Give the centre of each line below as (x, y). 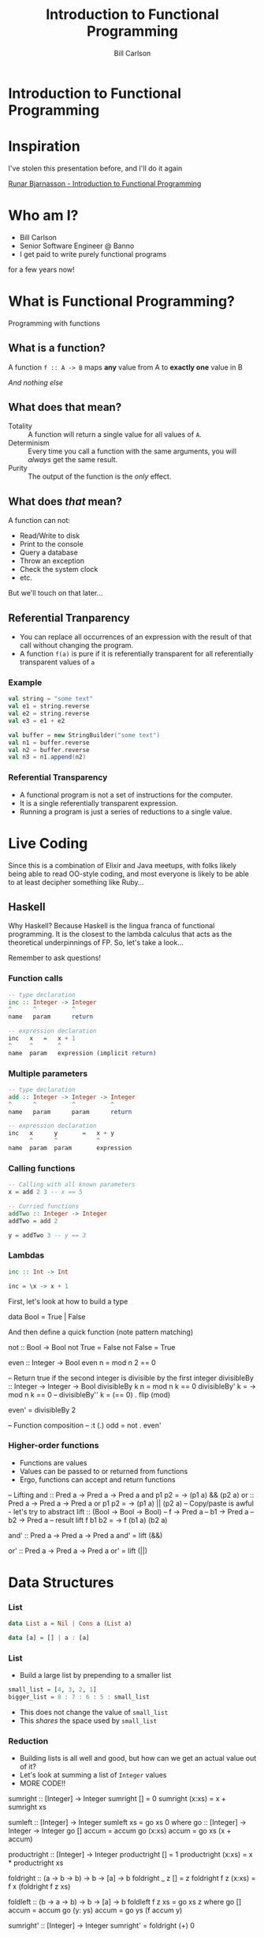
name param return (50, 1017)
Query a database (49, 553)
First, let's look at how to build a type (68, 1301)
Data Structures (61, 1583)
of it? (28, 1766)
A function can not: (39, 521)
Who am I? (43, 216)
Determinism (29, 443)
